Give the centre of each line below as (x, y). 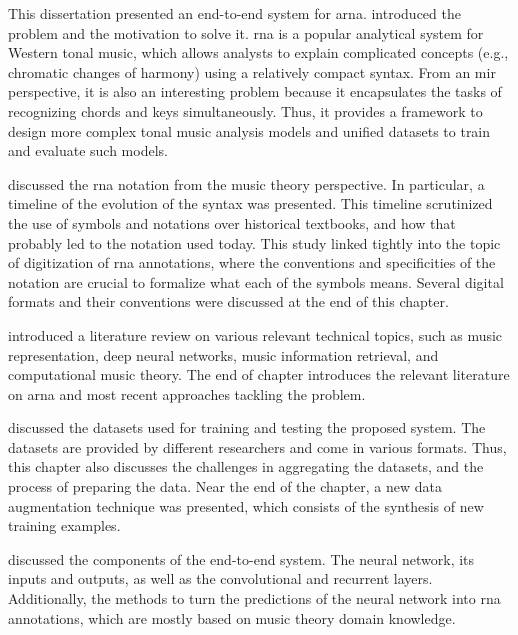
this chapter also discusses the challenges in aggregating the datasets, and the (246, 466)
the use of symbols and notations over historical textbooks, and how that (232, 222)
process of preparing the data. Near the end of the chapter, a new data (225, 486)
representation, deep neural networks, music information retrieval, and (223, 354)
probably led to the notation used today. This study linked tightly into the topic (254, 242)
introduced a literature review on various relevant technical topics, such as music (255, 334)
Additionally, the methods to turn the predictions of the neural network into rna (254, 598)
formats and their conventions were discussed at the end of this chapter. (228, 301)
